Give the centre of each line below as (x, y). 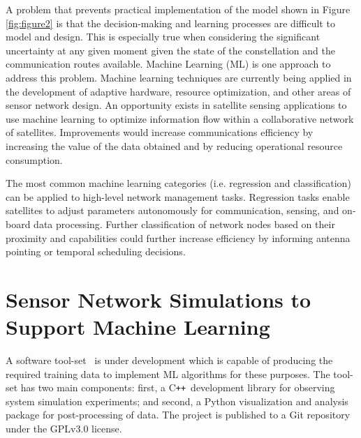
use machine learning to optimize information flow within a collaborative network (180, 118)
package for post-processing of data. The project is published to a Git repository (178, 415)
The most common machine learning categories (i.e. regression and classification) (178, 183)
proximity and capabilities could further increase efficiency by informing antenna (178, 237)
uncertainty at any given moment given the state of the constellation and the (170, 50)
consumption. (34, 159)
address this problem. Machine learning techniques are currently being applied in (179, 77)
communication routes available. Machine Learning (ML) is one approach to (168, 64)
